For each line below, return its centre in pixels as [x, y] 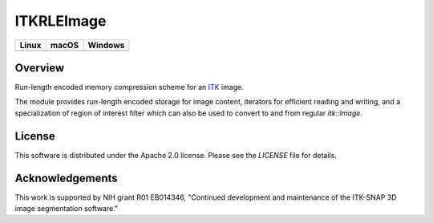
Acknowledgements [66, 178]
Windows [106, 45]
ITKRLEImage [61, 21]
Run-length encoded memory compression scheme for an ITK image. [129, 87]
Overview [40, 68]
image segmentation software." [67, 209]
